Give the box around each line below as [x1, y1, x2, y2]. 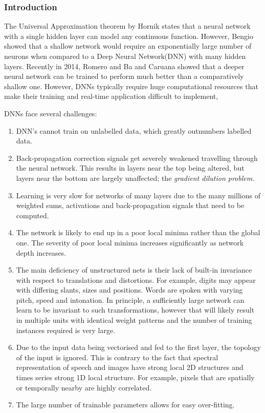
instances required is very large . [16, 324, 116, 335]
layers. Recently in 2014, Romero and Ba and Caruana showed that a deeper [4, 60, 245, 71]
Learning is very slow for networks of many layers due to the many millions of [16, 190, 260, 200]
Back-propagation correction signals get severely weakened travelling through [16, 152, 258, 163]
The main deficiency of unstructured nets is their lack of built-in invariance [16, 264, 252, 275]
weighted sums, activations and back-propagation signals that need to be [16, 200, 245, 211]
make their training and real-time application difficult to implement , [4, 91, 218, 101]
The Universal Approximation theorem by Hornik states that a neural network [4, 20, 251, 31]
